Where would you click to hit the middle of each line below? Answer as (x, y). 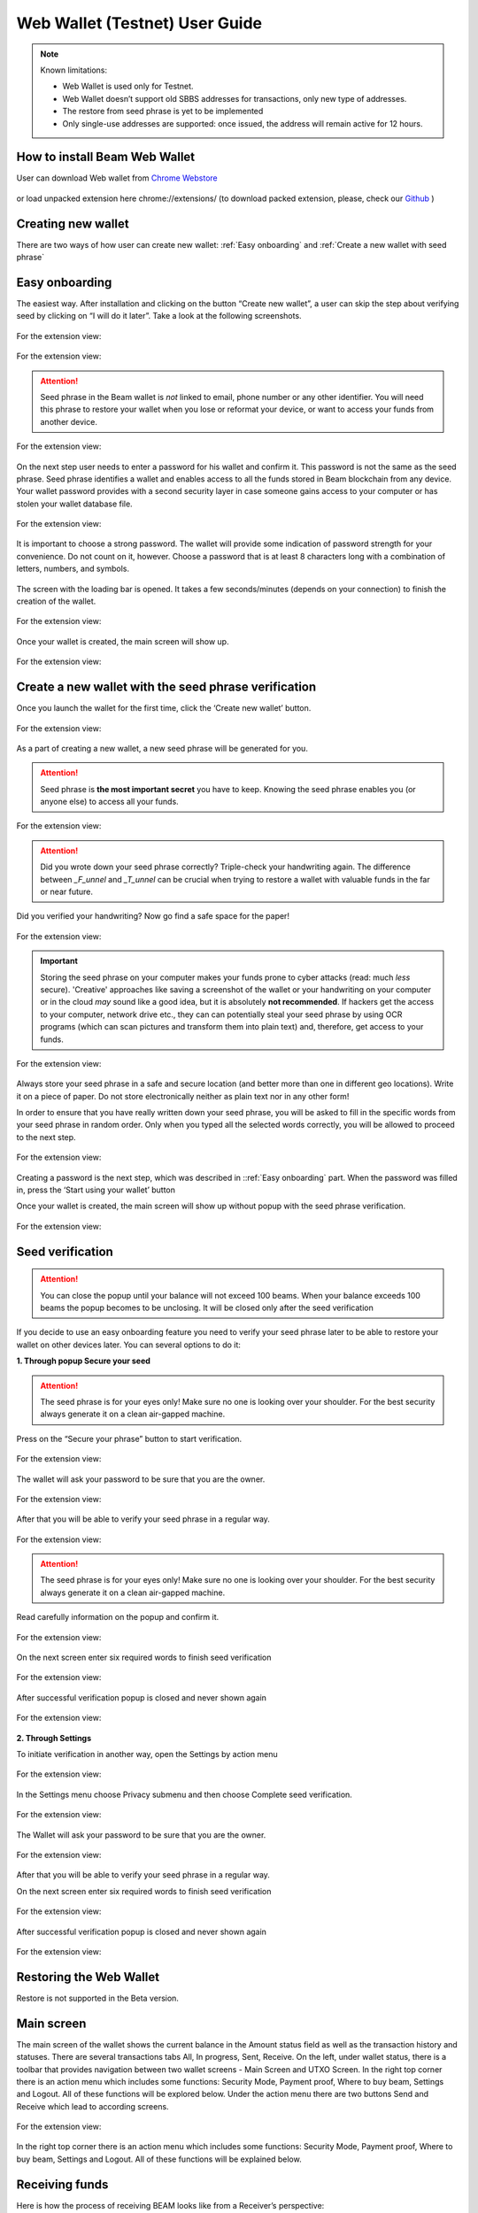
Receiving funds (62, 2184)
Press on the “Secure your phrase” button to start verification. (129, 1438)
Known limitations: (74, 70)
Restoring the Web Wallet (88, 1977)
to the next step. (46, 1137)
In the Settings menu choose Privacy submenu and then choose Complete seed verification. (185, 1794)
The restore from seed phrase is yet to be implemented (163, 112)
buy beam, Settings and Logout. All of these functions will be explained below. (159, 2159)
